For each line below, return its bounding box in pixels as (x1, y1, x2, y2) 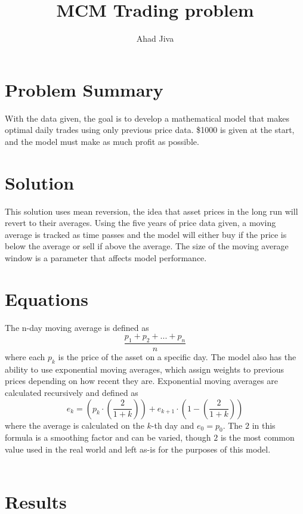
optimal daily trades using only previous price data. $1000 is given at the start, (5, 123, 295, 136)
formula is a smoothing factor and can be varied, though (5, 431, 211, 444)
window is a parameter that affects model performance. (5, 251, 207, 264)
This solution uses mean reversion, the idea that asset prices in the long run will (5, 205, 298, 217)
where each (5, 351, 45, 363)
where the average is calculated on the (5, 419, 144, 431)
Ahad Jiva (136, 32, 174, 45)
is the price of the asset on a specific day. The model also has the (58, 351, 296, 363)
